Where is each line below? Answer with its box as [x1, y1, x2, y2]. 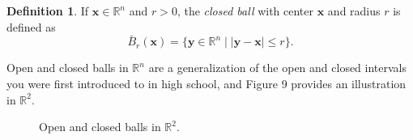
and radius [327, 2, 381, 19]
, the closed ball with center [177, 2, 314, 19]
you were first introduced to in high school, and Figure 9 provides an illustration [6, 75, 407, 91]
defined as [6, 18, 56, 35]
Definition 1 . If [6, 2, 89, 19]
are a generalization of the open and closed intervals [148, 59, 407, 76]
